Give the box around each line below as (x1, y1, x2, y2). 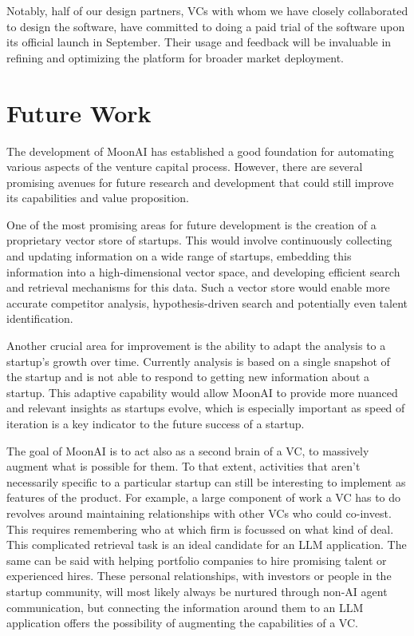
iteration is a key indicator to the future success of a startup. (6, 415, 305, 431)
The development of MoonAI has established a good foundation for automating (6, 142, 394, 159)
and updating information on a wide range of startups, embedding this (6, 248, 352, 264)
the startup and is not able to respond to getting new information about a (6, 368, 369, 385)
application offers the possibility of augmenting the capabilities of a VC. (6, 614, 358, 631)
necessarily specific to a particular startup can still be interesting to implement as (6, 473, 406, 490)
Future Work (6, 96, 152, 129)
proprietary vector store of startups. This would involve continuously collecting (6, 232, 392, 248)
